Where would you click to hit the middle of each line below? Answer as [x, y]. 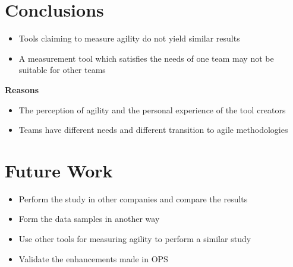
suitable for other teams [62, 70]
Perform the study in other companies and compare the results [133, 198]
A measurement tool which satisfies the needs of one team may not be [146, 58]
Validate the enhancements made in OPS [93, 258]
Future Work [59, 170]
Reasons [22, 89]
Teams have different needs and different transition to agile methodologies [153, 130]
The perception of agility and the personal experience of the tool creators [152, 109]
